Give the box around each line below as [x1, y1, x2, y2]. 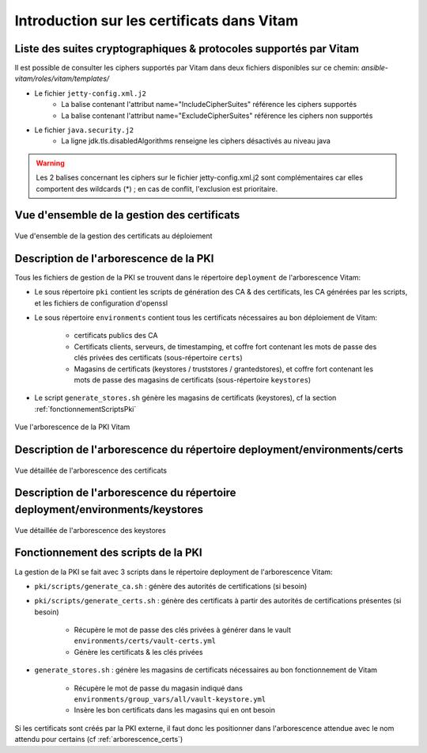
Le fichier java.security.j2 [34, 125, 134, 135]
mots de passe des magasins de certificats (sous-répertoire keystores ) [74, 375, 312, 385]
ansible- [361, 63, 389, 73]
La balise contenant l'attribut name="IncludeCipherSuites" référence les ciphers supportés [61, 100, 357, 109]
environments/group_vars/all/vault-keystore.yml [74, 695, 266, 704]
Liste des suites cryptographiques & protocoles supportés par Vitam [14, 42, 360, 55]
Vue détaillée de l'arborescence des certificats [14, 466, 168, 475]
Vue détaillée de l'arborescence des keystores [14, 525, 166, 534]
